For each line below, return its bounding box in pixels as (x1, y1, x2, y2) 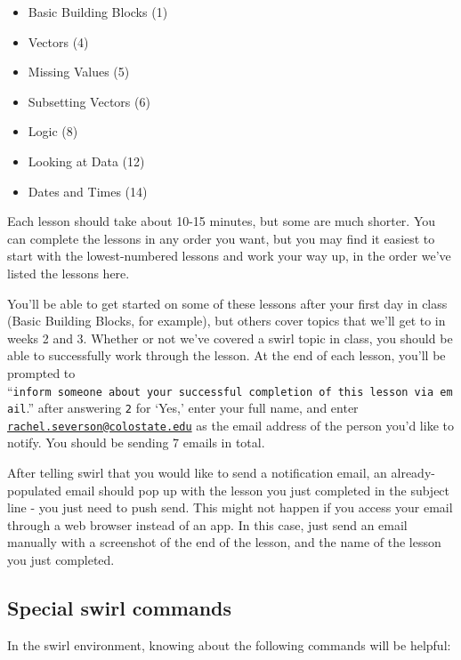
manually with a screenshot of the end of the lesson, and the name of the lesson (7, 533, 441, 551)
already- (391, 463, 435, 482)
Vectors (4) (28, 32, 89, 51)
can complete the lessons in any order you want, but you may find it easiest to (7, 229, 435, 247)
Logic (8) (28, 122, 78, 141)
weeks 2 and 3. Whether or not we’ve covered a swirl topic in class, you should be (7, 328, 453, 347)
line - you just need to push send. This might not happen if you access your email (7, 498, 453, 517)
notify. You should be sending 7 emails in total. (7, 433, 265, 452)
